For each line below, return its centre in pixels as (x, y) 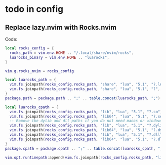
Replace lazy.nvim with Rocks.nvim (61, 27)
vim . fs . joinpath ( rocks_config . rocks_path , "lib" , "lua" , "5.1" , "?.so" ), (87, 112)
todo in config (34, 9)
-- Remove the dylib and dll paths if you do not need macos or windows (86, 121)
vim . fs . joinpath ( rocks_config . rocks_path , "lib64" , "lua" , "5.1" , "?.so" (87, 116)
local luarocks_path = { (31, 80)
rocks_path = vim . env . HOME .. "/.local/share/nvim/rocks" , (72, 53)
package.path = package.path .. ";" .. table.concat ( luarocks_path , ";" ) (83, 98)
